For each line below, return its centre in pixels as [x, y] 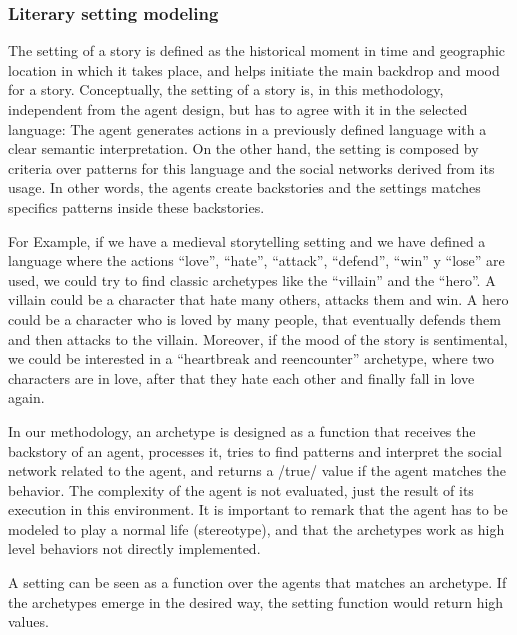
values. [28, 621]
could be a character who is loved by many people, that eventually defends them [254, 318]
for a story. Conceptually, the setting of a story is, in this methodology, [226, 89]
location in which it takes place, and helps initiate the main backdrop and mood [254, 69]
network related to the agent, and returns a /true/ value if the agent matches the [257, 470]
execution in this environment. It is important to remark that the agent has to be [258, 509]
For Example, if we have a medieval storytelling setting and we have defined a [247, 240]
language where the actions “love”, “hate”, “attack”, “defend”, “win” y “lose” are [256, 260]
